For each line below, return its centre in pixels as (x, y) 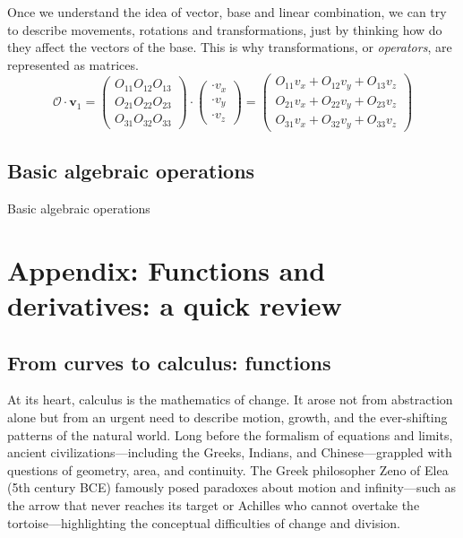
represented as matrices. (73, 64)
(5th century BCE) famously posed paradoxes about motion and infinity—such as (232, 487)
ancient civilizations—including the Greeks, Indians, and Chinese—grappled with (230, 452)
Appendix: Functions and (167, 269)
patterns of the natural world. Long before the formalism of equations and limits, (230, 434)
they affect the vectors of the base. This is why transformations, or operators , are (230, 47)
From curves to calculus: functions (169, 362)
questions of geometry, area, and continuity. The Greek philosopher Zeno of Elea (228, 469)
